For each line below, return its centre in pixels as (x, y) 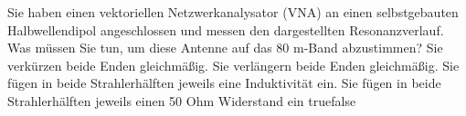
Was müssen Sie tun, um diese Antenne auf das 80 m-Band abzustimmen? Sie (225, 48)
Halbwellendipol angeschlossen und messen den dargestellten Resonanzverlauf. (226, 29)
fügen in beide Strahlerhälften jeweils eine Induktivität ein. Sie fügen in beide (224, 83)
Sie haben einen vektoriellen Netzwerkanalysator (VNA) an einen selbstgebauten (233, 12)
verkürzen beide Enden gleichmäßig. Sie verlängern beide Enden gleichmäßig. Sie (233, 65)
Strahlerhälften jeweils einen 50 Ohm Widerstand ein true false (182, 100)
